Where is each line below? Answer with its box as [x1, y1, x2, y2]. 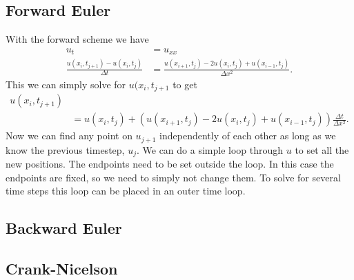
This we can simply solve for [6, 77, 126, 91]
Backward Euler [6, 217, 122, 239]
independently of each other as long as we [159, 128, 336, 143]
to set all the [295, 142, 349, 157]
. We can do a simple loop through [136, 142, 284, 157]
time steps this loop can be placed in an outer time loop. [6, 183, 246, 198]
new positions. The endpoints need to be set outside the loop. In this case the [6, 157, 334, 171]
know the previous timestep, [6, 142, 125, 157]
